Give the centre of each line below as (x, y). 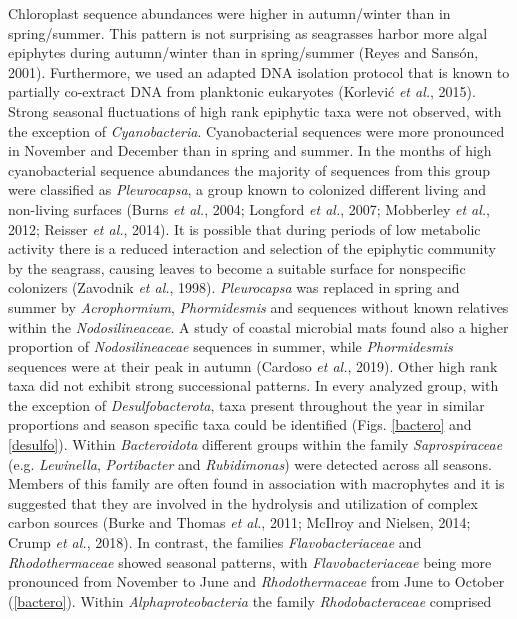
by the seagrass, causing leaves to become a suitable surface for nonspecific (237, 267)
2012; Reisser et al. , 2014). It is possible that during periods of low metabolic (244, 228)
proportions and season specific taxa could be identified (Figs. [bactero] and (240, 424)
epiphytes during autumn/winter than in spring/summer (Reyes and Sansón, (243, 52)
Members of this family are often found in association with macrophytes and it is (256, 483)
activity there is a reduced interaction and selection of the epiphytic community (252, 248)
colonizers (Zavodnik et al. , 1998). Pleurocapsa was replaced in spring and (234, 287)
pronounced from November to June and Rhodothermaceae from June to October (256, 581)
